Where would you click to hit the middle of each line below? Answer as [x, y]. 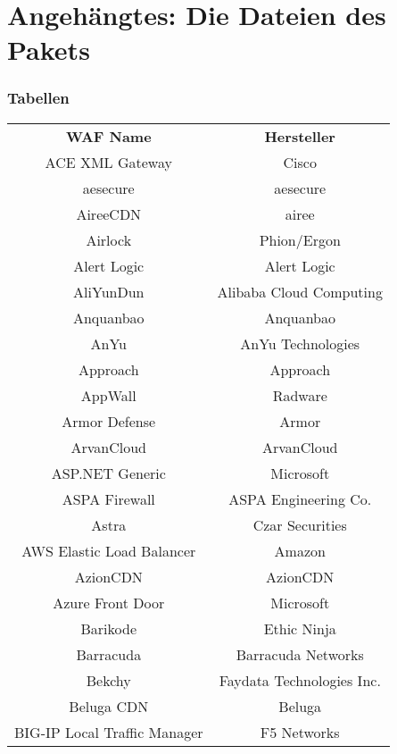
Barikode [109, 628]
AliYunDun [109, 291]
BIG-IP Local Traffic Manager [109, 732]
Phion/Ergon [300, 239]
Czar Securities [300, 524]
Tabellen [38, 98]
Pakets [49, 50]
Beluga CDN [109, 706]
